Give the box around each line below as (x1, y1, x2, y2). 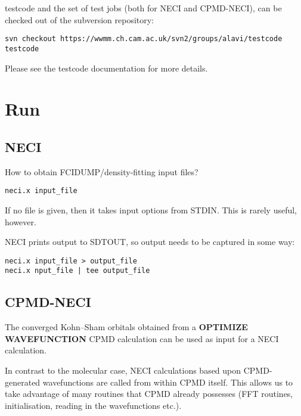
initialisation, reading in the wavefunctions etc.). (5, 399, 182, 411)
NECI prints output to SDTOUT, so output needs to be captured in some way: (5, 235, 295, 248)
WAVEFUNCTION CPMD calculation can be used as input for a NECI (5, 332, 279, 344)
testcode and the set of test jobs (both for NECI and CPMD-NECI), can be (5, 2, 282, 14)
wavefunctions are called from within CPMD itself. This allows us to (42, 375, 293, 388)
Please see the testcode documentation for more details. (5, 61, 208, 74)
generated (5, 375, 41, 388)
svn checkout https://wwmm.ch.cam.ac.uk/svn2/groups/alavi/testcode (5, 35, 283, 44)
